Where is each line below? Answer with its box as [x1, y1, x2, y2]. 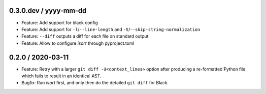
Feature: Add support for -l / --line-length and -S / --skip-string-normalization [21, 26, 200, 32]
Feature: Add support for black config [21, 20, 98, 26]
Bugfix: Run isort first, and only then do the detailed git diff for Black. [21, 80, 168, 86]
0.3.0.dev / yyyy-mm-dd [9, 6, 87, 15]
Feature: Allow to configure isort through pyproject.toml [21, 40, 134, 46]
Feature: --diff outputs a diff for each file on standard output [21, 33, 149, 39]
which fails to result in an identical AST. [21, 73, 101, 79]
